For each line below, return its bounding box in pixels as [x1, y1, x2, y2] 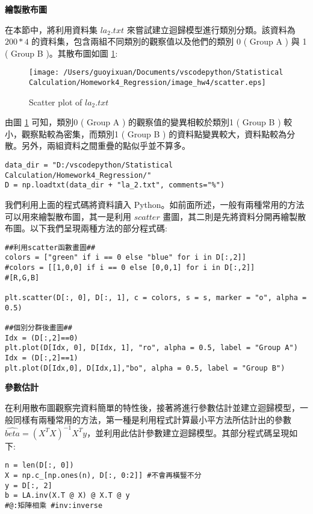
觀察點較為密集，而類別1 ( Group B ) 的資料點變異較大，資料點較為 [21, 127, 287, 140]
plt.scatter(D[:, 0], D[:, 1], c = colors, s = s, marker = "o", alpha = [5, 293, 307, 302]
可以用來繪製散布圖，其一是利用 [5, 210, 131, 222]
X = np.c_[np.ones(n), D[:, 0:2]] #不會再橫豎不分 [5, 471, 202, 480]
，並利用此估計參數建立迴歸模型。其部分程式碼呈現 [87, 426, 290, 439]
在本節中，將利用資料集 [5, 23, 98, 36]
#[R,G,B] [5, 273, 40, 282]
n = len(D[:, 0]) [5, 461, 74, 470]
